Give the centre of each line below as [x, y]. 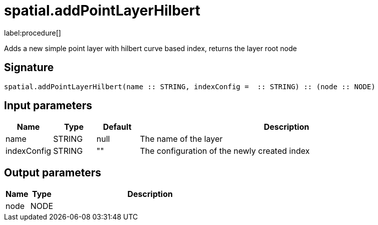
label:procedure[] [33, 33]
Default [117, 127]
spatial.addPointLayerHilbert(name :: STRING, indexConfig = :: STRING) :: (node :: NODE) [190, 86]
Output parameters [53, 172]
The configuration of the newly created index [225, 151]
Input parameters [48, 106]
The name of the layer [181, 139]
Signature [29, 68]
